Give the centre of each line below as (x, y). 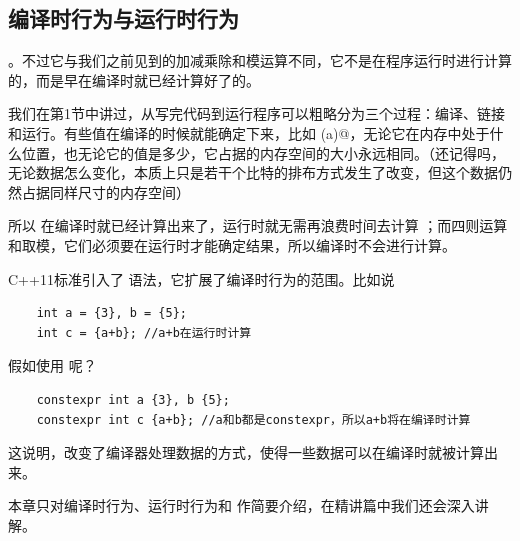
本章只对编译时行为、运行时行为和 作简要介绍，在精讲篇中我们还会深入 (241, 505)
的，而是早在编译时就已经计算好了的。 (134, 79)
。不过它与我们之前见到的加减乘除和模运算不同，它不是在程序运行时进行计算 (260, 60)
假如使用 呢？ (52, 365)
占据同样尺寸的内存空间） (105, 191)
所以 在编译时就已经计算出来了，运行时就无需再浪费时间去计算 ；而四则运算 (258, 225)
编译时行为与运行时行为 (123, 18)
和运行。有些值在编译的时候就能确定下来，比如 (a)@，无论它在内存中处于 (249, 132)
